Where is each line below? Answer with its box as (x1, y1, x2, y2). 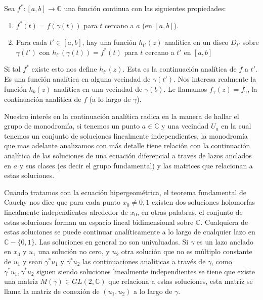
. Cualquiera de (200, 216, 248, 227)
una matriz (4, 276, 38, 286)
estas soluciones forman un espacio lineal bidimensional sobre (4, 216, 194, 227)
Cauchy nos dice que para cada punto (4, 197, 120, 207)
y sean (23, 256, 42, 266)
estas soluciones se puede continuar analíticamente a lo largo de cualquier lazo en (4, 226, 255, 237)
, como (211, 256, 232, 266)
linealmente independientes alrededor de (4, 206, 128, 217)
